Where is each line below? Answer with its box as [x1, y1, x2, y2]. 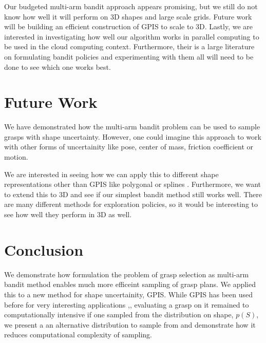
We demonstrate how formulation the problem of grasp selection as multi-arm [4, 269, 249, 279]
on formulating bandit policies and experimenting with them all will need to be [4, 51, 254, 62]
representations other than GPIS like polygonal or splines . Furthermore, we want [4, 179, 261, 189]
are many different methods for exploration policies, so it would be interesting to [4, 199, 258, 209]
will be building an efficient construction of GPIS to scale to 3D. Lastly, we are [4, 21, 253, 32]
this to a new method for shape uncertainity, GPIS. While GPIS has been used [4, 289, 253, 299]
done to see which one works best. [4, 61, 111, 72]
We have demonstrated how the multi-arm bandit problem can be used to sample [4, 121, 260, 132]
